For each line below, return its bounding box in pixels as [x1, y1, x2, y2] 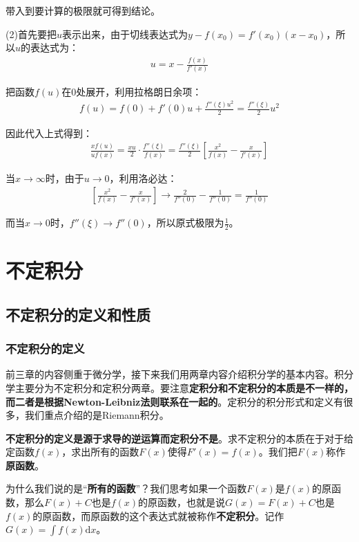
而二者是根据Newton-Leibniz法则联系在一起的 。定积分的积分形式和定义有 [6, 394, 344, 408]
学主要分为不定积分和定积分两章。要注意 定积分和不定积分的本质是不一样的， [6, 380, 353, 395]
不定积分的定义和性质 [6, 303, 151, 325]
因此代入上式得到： [6, 125, 93, 140]
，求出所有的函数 [61, 444, 139, 459]
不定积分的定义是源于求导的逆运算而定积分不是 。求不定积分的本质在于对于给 [6, 431, 353, 445]
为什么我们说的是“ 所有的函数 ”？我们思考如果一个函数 [6, 481, 247, 496]
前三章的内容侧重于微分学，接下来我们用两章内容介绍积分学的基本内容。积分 [6, 367, 353, 381]
